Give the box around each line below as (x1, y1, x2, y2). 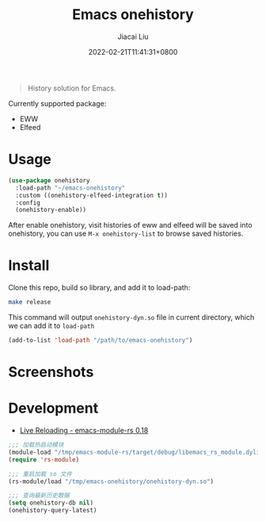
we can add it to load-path (8, 321, 95, 331)
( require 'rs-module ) (8, 455, 80, 463)
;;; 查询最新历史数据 (8, 492, 70, 500)
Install (8, 256, 50, 274)
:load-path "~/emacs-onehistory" (15, 184, 126, 192)
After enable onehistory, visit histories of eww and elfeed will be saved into (8, 221, 253, 230)
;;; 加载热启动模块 (8, 441, 64, 449)
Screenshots (8, 363, 94, 382)
